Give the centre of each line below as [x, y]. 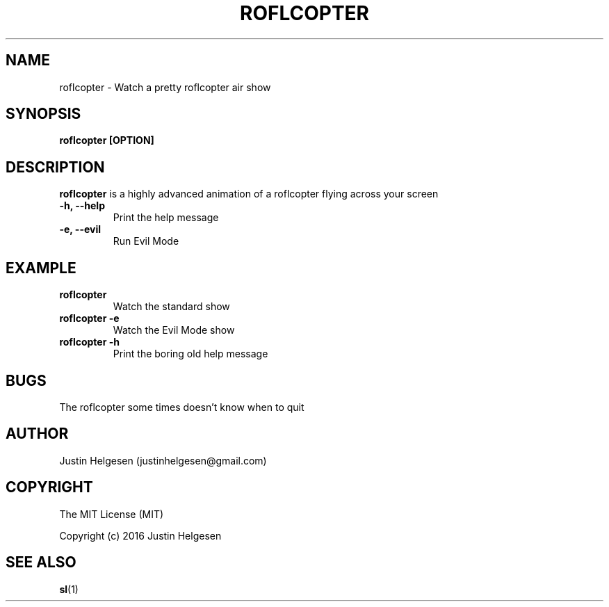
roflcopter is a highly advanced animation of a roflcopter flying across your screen [249, 194]
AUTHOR [37, 434]
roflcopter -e [89, 318]
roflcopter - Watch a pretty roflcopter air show [165, 87]
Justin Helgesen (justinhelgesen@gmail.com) [163, 460]
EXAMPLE [41, 268]
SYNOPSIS [43, 114]
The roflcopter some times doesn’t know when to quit [182, 407]
